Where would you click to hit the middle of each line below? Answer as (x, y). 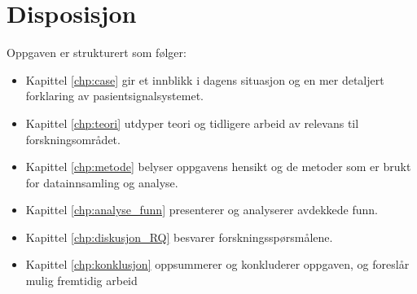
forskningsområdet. (73, 139)
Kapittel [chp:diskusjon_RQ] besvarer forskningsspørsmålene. (179, 237)
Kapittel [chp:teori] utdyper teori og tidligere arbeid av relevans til (192, 123)
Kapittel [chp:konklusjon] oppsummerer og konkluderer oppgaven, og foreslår (217, 264)
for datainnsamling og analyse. (102, 182)
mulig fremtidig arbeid (81, 281)
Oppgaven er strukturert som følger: (97, 53)
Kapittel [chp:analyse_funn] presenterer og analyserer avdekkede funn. (202, 210)
